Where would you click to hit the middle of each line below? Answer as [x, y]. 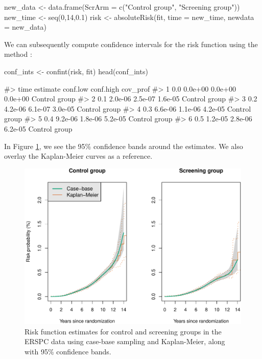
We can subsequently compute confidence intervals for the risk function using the [131, 44]
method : [18, 54]
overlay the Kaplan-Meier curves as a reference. [78, 156]
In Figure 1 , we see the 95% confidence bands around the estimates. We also [124, 146]
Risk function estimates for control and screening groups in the [123, 331]
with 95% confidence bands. [68, 351]
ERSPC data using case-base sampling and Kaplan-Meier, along [125, 341]
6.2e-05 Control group [38, 128]
